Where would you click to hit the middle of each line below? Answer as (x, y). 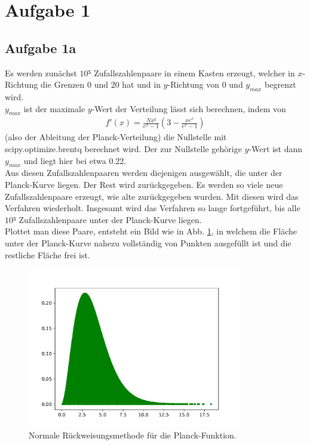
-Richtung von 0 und (205, 84)
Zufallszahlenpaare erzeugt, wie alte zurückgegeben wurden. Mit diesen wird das (152, 196)
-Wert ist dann (275, 148)
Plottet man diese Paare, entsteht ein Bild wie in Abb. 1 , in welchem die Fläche (151, 231)
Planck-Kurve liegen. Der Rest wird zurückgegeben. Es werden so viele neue (144, 184)
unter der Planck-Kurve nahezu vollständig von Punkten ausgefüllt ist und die (148, 242)
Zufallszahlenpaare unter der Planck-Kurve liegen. (110, 219)
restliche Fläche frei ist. (47, 254)
